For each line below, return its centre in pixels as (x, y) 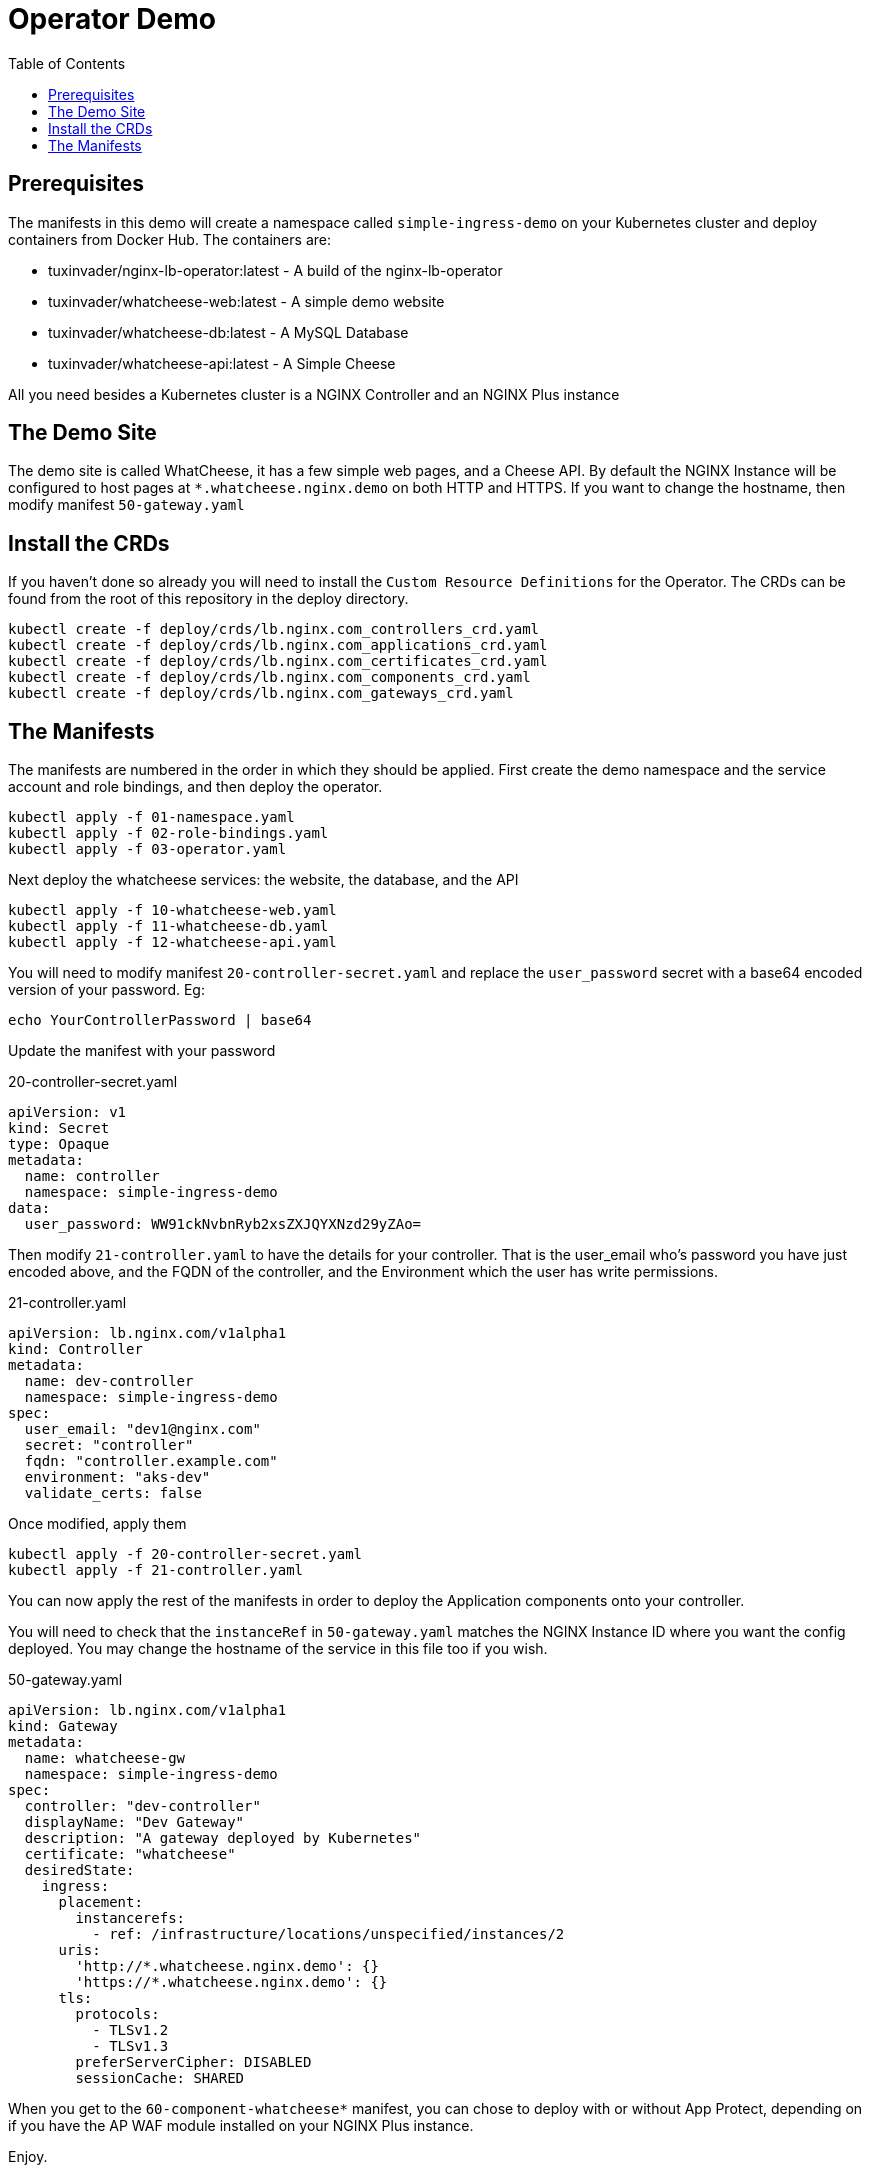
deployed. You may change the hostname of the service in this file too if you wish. (278, 1649)
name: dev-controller (109, 1381)
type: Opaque (59, 1144)
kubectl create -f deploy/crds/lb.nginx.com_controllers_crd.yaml (274, 629)
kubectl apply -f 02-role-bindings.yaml (168, 833)
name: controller (92, 1176)
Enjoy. (28, 2157)
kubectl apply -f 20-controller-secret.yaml (185, 1554)
